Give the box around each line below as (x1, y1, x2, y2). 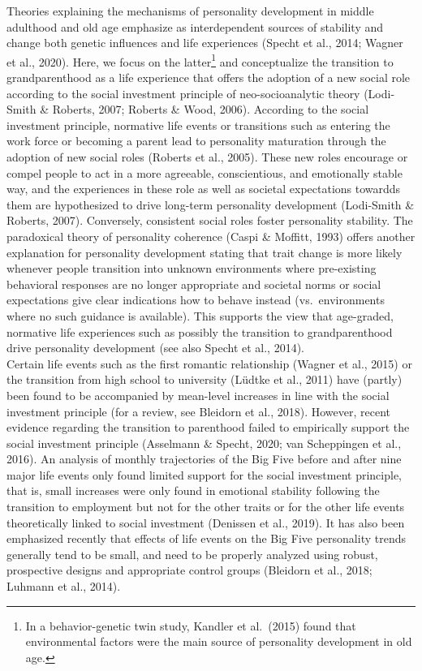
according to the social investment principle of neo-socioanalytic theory (6, 84, 360, 101)
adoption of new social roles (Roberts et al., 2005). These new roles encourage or (6, 148, 408, 165)
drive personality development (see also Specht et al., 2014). (6, 339, 305, 356)
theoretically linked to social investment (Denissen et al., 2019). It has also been (6, 514, 405, 531)
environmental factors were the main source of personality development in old (25, 633, 412, 650)
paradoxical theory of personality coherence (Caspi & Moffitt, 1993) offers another (6, 227, 416, 244)
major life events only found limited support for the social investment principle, (6, 466, 403, 483)
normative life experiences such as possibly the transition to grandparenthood (6, 323, 393, 340)
